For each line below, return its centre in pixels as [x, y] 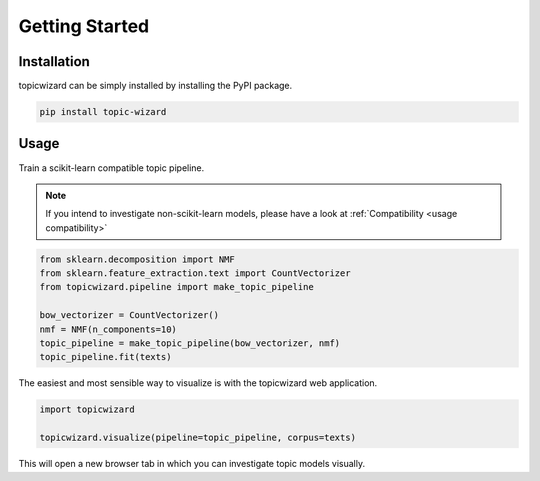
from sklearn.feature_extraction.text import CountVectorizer [195, 273]
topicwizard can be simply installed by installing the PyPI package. [155, 86]
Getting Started [84, 26]
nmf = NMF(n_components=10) [108, 329]
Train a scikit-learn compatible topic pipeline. [111, 167]
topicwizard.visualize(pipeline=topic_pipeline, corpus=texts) [198, 438]
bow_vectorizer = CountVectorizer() [129, 315]
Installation [54, 61]
